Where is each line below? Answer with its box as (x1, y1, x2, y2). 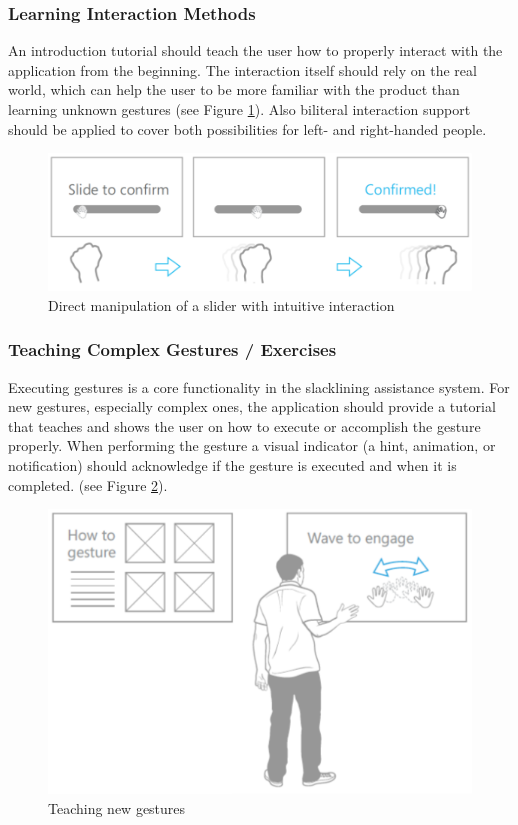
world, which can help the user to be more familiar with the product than (8, 79, 460, 100)
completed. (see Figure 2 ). (8, 474, 168, 495)
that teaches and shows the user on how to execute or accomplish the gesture (8, 415, 481, 436)
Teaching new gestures (48, 797, 186, 818)
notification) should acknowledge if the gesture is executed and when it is (8, 454, 457, 475)
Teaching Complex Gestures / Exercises (8, 337, 337, 362)
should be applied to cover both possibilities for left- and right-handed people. (8, 118, 487, 139)
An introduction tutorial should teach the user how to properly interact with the (8, 40, 503, 61)
